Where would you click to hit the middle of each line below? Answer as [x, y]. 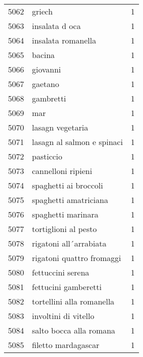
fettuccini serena [61, 272]
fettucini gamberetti [67, 287]
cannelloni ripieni [62, 171]
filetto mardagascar [66, 345]
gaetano [46, 84]
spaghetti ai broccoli [67, 185]
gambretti [49, 98]
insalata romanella [64, 40]
